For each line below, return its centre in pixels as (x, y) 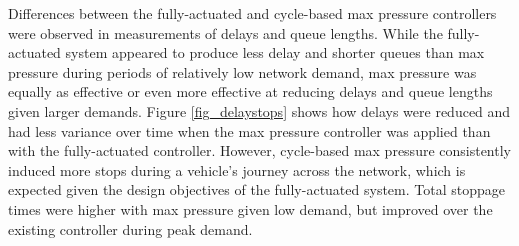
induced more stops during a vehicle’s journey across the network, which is (237, 169)
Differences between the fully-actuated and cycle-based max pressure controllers (252, 13)
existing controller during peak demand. (130, 228)
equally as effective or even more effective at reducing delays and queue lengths (250, 91)
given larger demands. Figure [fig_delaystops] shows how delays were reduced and (259, 110)
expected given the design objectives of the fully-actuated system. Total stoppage (256, 189)
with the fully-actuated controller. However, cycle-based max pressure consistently (259, 150)
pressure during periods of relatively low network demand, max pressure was (242, 71)
